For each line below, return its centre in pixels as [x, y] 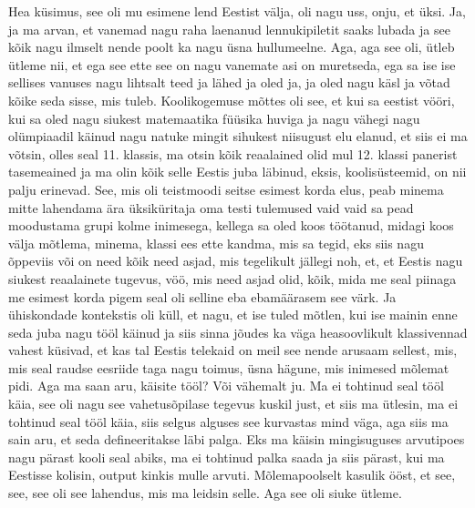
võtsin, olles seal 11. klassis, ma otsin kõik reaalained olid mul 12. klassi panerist [233, 153]
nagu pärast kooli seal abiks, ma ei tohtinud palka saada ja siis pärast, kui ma [227, 457]
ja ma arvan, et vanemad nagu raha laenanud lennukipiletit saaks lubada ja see [229, 29]
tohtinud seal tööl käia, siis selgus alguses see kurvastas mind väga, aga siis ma [228, 421]
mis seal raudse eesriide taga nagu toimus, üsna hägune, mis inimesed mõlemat [229, 367]
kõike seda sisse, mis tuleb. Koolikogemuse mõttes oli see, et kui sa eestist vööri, [232, 100]
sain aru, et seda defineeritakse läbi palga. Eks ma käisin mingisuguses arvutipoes [237, 439]
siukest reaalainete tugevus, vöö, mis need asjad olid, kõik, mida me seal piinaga [232, 278]
